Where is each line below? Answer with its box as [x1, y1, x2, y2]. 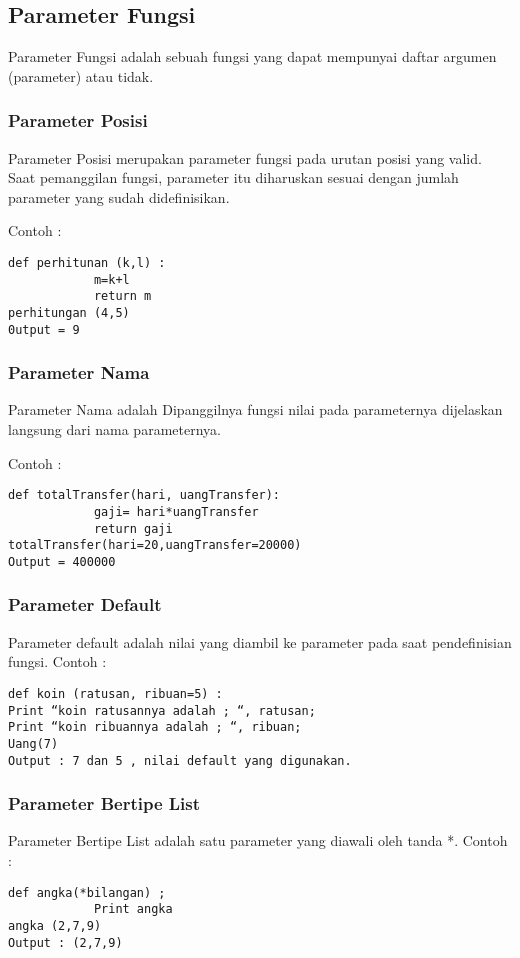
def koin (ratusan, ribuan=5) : [8, 686, 223, 701]
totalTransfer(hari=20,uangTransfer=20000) [8, 538, 302, 553]
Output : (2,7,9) [8, 935, 123, 950]
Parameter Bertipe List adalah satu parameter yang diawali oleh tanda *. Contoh [8, 830, 508, 851]
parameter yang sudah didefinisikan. [8, 186, 230, 207]
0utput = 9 [8, 322, 80, 337]
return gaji [93, 521, 173, 536]
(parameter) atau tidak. [8, 65, 154, 86]
